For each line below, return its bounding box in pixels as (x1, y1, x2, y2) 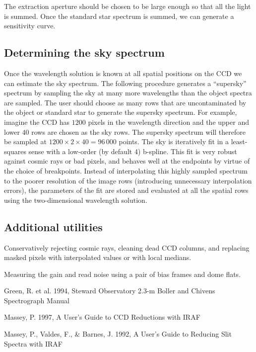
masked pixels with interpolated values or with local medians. (4, 252, 192, 263)
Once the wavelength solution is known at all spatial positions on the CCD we (4, 68, 242, 78)
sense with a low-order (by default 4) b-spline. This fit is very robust (28, 146, 237, 156)
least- (231, 136, 248, 147)
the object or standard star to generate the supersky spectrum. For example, (4, 107, 237, 117)
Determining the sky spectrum (4, 45, 165, 60)
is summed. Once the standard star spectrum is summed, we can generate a (4, 10, 234, 21)
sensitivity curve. (4, 20, 56, 31)
